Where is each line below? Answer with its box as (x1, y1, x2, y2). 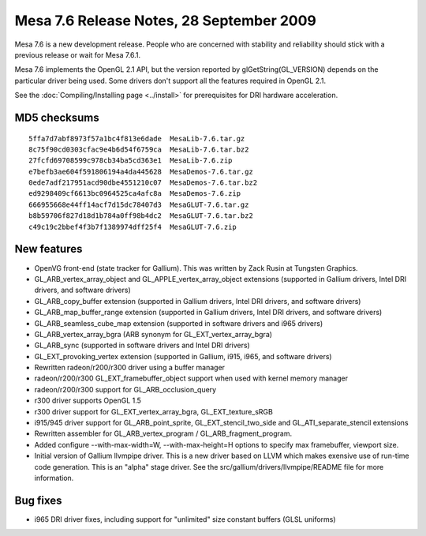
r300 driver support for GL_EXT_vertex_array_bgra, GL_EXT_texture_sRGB (34, 407, 274, 416)
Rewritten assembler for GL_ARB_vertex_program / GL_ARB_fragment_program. (34, 429, 292, 438)
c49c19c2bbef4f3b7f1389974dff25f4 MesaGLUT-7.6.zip (28, 222, 237, 231)
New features (14, 242, 83, 256)
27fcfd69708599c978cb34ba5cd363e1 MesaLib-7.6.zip (28, 156, 233, 165)
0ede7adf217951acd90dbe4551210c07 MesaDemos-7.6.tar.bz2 (28, 178, 258, 187)
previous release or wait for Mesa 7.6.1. (14, 50, 141, 59)
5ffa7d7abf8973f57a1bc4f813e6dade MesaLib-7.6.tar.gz (28, 134, 245, 143)
